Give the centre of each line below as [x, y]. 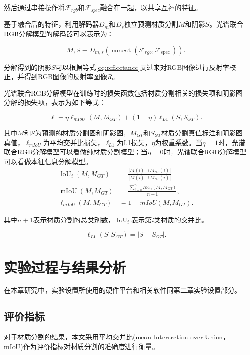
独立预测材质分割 [151, 24]
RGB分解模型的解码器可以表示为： [59, 34]
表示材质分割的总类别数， [74, 219]
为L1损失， [134, 142]
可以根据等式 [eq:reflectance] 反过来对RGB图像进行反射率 [142, 67]
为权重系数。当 [179, 142]
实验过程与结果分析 [65, 267]
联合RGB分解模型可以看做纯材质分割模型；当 [76, 152]
